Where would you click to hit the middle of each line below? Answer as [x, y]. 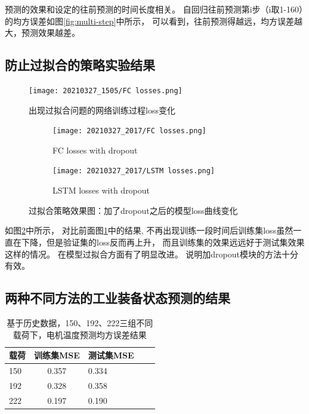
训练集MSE [57, 355]
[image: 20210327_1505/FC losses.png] [106, 91]
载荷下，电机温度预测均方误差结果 [80, 334]
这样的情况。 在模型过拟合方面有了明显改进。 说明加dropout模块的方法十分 [152, 254]
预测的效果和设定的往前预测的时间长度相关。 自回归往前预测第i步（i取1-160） [154, 9]
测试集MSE [111, 355]
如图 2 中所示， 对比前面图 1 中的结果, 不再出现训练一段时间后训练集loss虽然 [149, 230]
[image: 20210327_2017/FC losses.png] [129, 131]
